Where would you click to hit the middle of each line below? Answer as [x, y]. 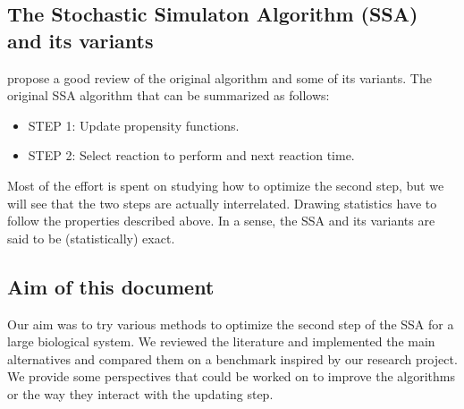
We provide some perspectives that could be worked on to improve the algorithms [231, 376]
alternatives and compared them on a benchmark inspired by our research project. [232, 358]
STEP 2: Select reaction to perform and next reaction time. [191, 155]
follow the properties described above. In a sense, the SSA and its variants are [221, 221]
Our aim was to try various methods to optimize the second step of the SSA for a [231, 324]
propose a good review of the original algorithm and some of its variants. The [219, 77]
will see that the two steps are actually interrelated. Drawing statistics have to [222, 203]
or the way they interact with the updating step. [140, 393]
